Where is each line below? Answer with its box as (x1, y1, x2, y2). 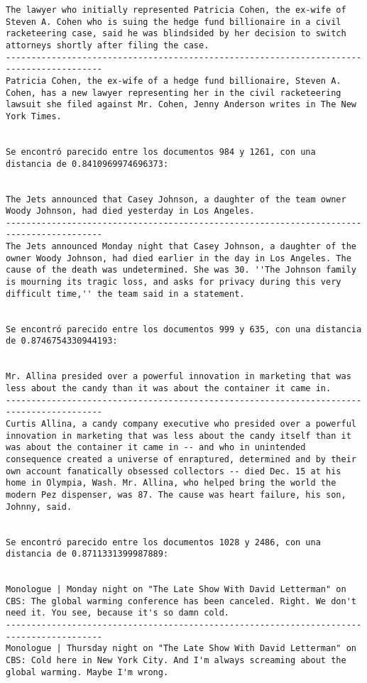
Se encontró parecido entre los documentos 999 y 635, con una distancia (6, 324, 362, 334)
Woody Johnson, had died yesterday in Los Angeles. (6, 206, 255, 217)
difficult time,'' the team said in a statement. (6, 288, 245, 299)
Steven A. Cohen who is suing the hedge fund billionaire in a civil (6, 16, 341, 27)
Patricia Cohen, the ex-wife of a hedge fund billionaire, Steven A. (6, 75, 341, 86)
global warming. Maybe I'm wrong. (6, 667, 169, 677)
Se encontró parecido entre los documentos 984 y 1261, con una (6, 146, 316, 157)
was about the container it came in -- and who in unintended (6, 442, 306, 453)
